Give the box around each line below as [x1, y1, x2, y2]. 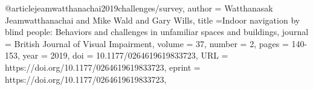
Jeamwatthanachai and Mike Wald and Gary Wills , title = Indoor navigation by [5, 13, 300, 26]
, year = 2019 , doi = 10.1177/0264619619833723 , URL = [18, 49, 228, 62]
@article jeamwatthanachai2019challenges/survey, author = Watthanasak [5, 2, 273, 14]
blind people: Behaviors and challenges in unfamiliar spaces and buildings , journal [5, 25, 309, 38]
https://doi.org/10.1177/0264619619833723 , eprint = [5, 60, 201, 73]
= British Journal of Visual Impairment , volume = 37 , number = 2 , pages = [5, 37, 289, 50]
